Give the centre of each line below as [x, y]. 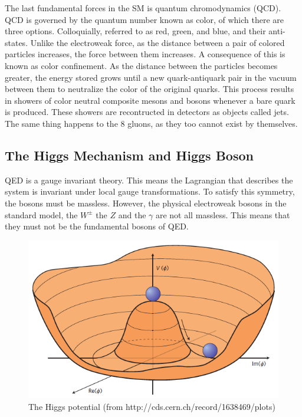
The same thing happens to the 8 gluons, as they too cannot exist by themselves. [151, 123]
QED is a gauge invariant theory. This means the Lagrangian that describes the [149, 180]
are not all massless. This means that [223, 214]
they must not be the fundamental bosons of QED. [97, 226]
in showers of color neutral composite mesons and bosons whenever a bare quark [150, 100]
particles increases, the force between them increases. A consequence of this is [145, 54]
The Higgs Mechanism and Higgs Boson [129, 155]
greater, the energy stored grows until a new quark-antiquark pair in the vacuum [151, 77]
